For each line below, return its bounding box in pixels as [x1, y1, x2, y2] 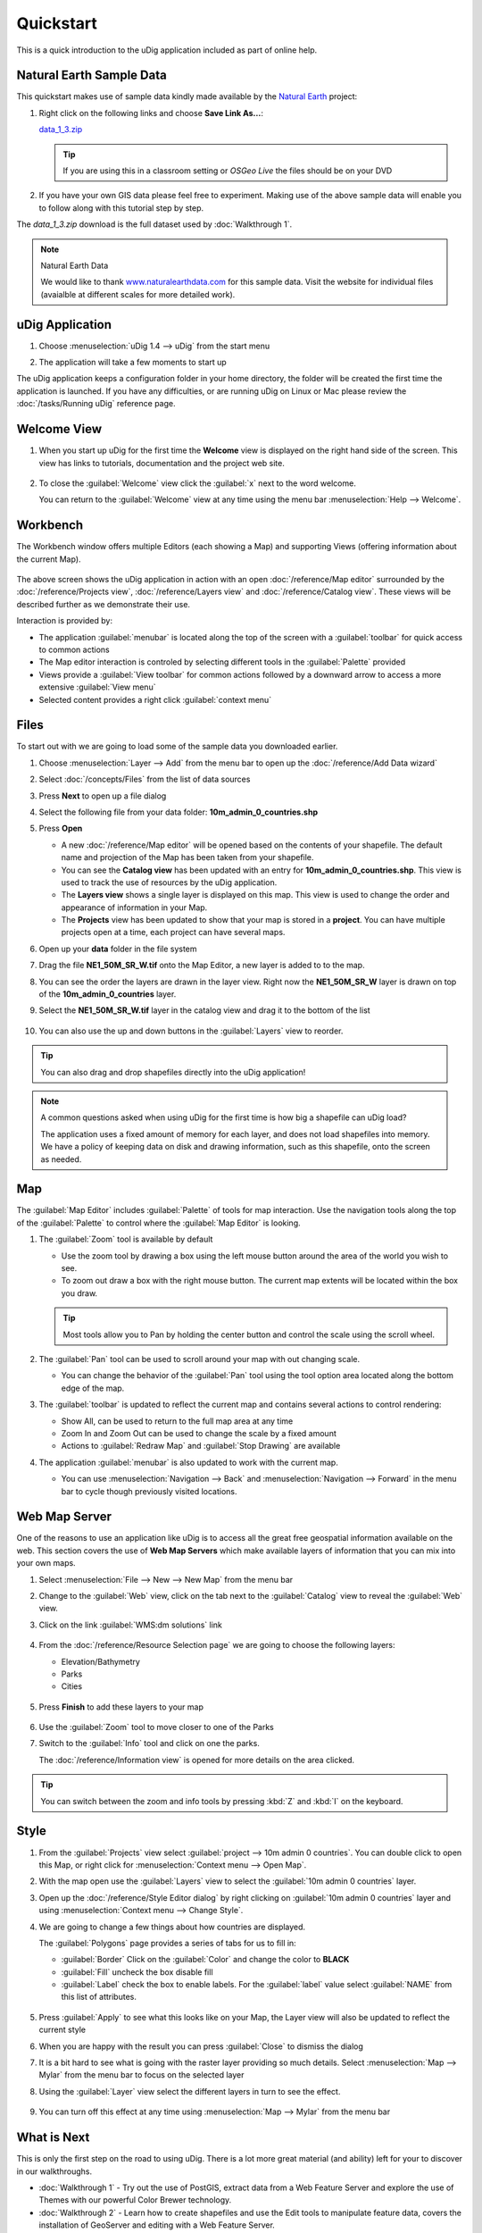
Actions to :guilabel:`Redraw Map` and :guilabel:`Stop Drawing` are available [61, 1441, 341, 1451]
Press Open [38, 823, 83, 834]
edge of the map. [61, 1383, 125, 1393]
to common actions [38, 644, 111, 655]
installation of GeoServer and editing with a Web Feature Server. [38, 2220, 276, 2230]
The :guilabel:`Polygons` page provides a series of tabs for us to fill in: [38, 1937, 296, 1948]
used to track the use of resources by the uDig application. [61, 876, 278, 888]
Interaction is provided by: [16, 615, 113, 626]
